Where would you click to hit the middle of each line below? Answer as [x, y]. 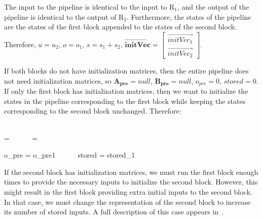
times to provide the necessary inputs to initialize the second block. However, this [131, 182]
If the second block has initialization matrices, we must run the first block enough [131, 172]
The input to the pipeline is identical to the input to [86, 7]
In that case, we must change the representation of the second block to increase [127, 201]
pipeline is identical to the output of [60, 16]
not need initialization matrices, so [58, 80]
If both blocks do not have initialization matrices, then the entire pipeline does [126, 71]
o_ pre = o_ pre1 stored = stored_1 [70, 155]
